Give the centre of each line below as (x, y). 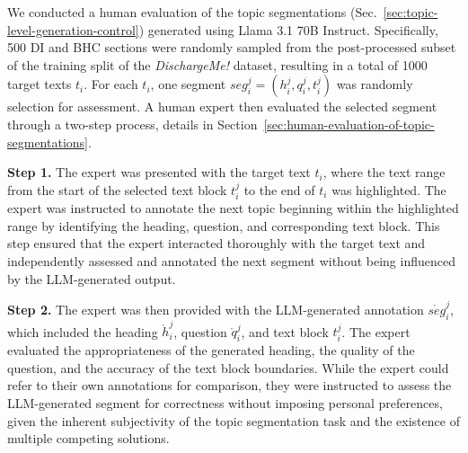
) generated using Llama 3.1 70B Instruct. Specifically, (288, 29)
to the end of (279, 189)
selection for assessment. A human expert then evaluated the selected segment (222, 107)
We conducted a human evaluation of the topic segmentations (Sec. (192, 12)
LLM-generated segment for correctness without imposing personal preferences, (225, 402)
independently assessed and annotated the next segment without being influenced (231, 260)
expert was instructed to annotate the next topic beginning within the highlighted (233, 208)
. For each (111, 84)
